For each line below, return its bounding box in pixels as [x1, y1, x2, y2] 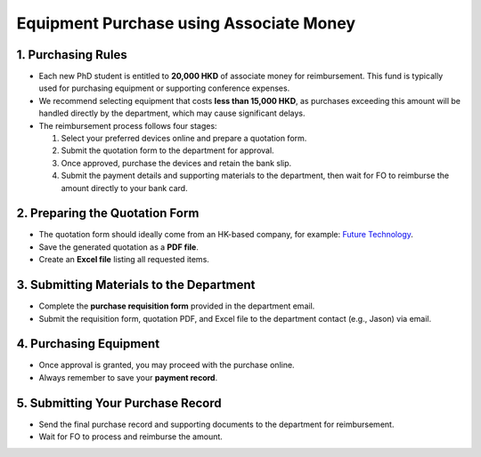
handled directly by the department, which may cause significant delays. [38, 108, 306, 119]
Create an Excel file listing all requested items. [38, 254, 209, 265]
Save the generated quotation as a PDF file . [38, 241, 200, 253]
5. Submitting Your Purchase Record [16, 396, 222, 411]
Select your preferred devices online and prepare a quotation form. [61, 133, 307, 144]
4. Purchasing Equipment [16, 336, 160, 351]
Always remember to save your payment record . [38, 372, 218, 382]
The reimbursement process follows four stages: [38, 120, 217, 131]
